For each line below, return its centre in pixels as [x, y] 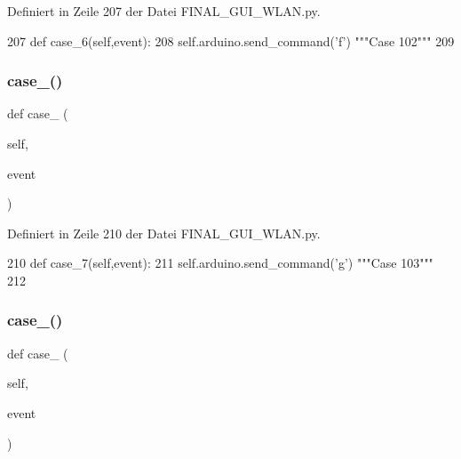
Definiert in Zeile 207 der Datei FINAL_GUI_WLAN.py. [164, 11]
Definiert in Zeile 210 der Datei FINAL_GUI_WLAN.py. [164, 233]
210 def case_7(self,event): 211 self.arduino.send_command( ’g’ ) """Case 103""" [220, 263]
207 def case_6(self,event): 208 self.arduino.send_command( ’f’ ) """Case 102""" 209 [231, 40]
